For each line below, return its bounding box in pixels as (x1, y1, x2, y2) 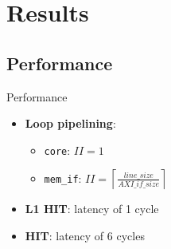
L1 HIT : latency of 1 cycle (25, 200, 159, 217)
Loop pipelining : (25, 115, 116, 132)
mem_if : (44, 169, 82, 186)
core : (44, 141, 71, 158)
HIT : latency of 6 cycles (25, 227, 145, 244)
